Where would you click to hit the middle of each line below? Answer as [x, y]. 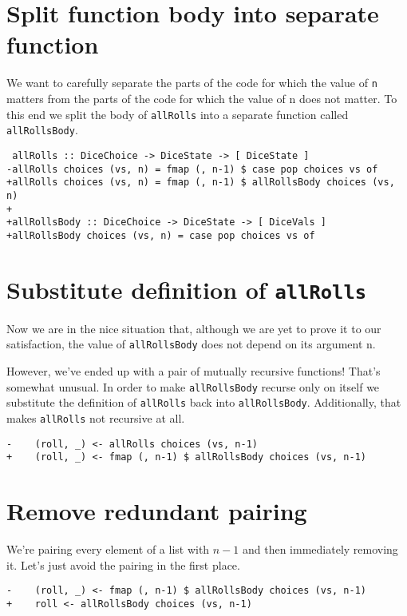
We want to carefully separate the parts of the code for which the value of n [192, 83]
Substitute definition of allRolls [187, 289]
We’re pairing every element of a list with [108, 548]
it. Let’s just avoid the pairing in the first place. [123, 564]
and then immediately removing [320, 548]
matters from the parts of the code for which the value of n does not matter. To [202, 98]
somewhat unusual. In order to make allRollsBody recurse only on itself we [193, 386]
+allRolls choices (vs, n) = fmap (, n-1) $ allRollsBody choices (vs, [201, 183]
